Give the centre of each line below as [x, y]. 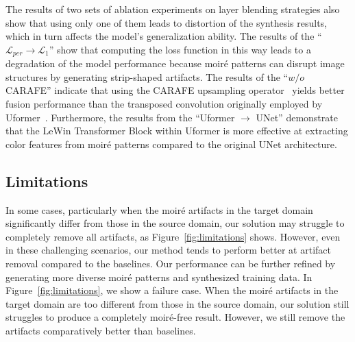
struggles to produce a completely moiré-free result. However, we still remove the [175, 317]
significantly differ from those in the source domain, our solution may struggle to [175, 223]
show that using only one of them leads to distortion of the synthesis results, [166, 22]
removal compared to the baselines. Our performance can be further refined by [171, 263]
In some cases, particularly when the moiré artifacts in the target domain [159, 209]
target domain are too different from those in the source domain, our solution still [177, 303]
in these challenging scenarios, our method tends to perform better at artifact [168, 250]
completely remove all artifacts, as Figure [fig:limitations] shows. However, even [173, 236]
